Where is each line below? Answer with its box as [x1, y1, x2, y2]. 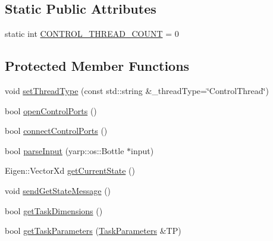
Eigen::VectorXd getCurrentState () [5, 164, 135, 177]
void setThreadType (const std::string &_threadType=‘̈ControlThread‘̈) [5, 84, 269, 96]
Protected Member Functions [5, 57, 190, 75]
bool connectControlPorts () [5, 124, 108, 137]
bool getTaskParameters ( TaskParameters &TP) [5, 224, 181, 237]
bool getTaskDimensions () [5, 204, 103, 217]
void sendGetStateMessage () [5, 184, 111, 196]
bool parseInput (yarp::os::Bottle [5, 144, 124, 157]
